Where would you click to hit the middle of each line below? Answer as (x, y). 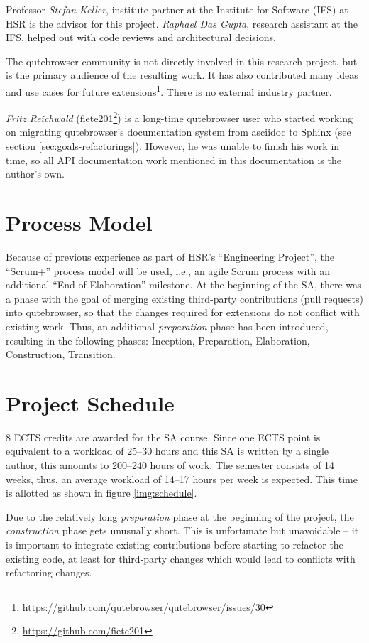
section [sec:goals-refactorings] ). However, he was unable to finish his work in (173, 146)
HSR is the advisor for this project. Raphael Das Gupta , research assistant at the (182, 23)
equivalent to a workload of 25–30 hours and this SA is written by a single (167, 451)
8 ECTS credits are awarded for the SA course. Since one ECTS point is (163, 437)
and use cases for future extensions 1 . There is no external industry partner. (169, 90)
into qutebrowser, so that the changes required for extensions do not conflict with (183, 312)
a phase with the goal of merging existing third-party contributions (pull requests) (184, 298)
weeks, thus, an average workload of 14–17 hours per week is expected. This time (182, 479)
